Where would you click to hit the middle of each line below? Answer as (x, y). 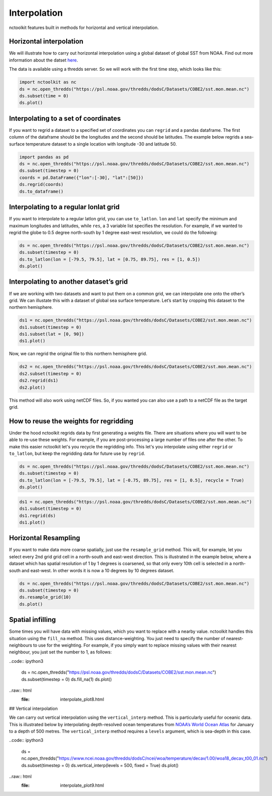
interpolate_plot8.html (82, 699)
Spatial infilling (33, 620)
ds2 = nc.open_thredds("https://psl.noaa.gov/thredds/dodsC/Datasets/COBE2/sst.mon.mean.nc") (136, 367)
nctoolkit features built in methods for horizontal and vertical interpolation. (84, 28)
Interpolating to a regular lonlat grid (64, 207)
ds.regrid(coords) (41, 185)
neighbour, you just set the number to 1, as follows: (61, 652)
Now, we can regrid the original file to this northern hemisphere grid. (78, 354)
